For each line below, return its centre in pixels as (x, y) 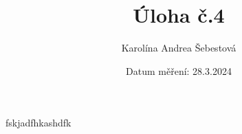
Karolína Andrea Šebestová (179, 48)
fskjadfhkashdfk (38, 123)
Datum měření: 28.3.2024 (179, 70)
